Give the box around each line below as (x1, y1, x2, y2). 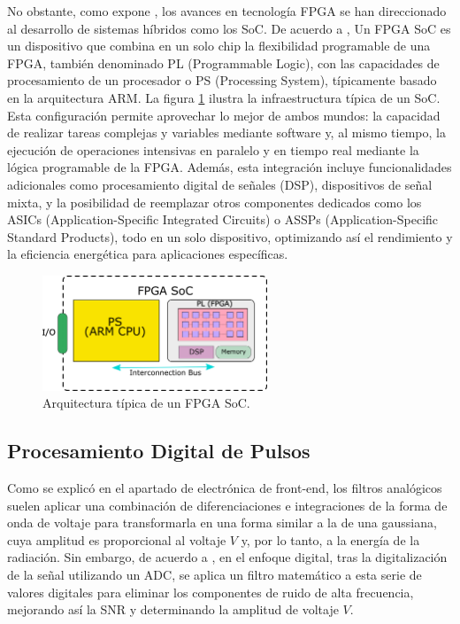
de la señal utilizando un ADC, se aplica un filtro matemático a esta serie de (7, 565, 422, 583)
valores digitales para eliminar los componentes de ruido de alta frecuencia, (7, 582, 414, 601)
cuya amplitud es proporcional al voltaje (7, 530, 226, 549)
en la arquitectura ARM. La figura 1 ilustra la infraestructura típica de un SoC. (7, 88, 441, 106)
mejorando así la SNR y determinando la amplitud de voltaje (7, 600, 339, 619)
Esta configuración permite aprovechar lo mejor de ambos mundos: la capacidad (7, 105, 441, 124)
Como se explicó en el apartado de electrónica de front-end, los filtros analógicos (7, 478, 442, 496)
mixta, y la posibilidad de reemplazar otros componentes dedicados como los (7, 192, 422, 211)
